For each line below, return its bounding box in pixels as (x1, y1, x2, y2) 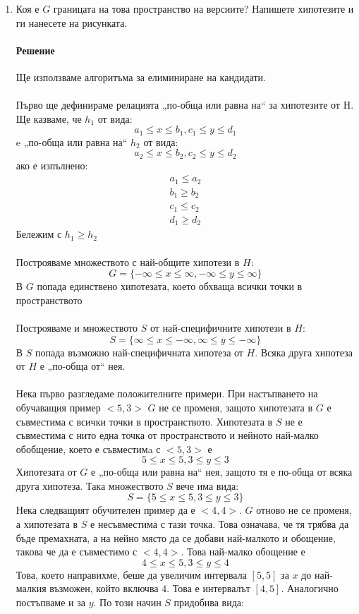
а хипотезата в (16, 517, 78, 531)
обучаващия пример (16, 399, 101, 414)
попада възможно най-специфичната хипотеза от (35, 344, 243, 359)
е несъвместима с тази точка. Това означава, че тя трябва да (90, 517, 349, 531)
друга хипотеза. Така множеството (16, 478, 164, 493)
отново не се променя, (256, 502, 352, 517)
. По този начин (93, 595, 162, 610)
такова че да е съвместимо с (16, 544, 138, 559)
